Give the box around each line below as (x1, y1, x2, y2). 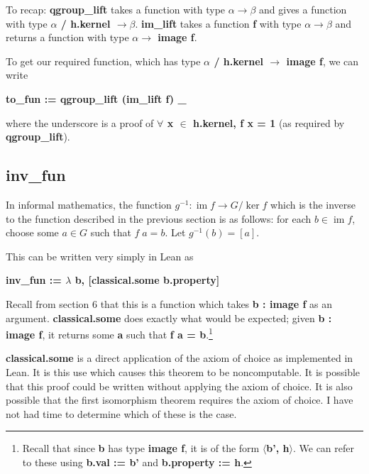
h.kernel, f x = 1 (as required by (193, 115, 345, 130)
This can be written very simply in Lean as (6, 248, 194, 263)
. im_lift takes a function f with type (135, 16, 302, 31)
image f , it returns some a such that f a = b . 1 (6, 325, 213, 341)
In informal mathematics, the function (6, 197, 172, 211)
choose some (6, 225, 59, 240)
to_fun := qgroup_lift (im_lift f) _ (6, 91, 187, 106)
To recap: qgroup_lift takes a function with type (6, 2, 226, 16)
